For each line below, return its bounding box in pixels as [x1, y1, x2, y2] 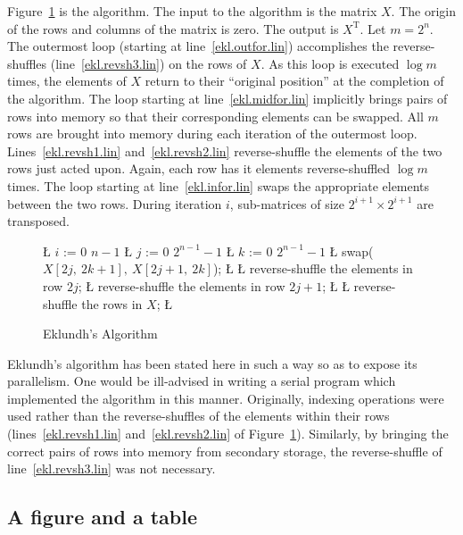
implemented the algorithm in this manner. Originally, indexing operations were [7, 389, 444, 407]
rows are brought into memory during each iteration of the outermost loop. [7, 124, 418, 143]
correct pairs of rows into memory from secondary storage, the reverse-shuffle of [7, 441, 442, 460]
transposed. [7, 212, 70, 230]
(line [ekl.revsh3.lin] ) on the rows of [50, 54, 247, 72]
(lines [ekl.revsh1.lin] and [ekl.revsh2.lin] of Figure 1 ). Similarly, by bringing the [7, 424, 449, 443]
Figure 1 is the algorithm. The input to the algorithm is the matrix [7, 2, 377, 20]
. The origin [391, 2, 456, 20]
